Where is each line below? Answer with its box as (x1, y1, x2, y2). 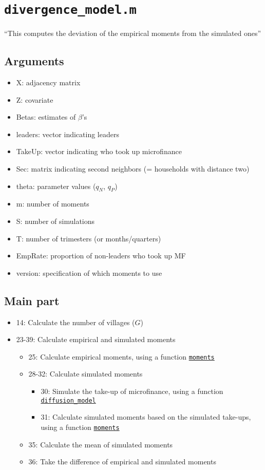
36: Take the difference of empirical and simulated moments (28, 456, 216, 467)
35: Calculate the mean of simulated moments (28, 439, 173, 449)
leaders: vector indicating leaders (16, 128, 119, 139)
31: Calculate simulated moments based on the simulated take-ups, (41, 411, 251, 422)
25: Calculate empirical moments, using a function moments (28, 351, 215, 362)
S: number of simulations (16, 216, 95, 226)
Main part (4, 292, 60, 308)
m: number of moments (16, 198, 89, 209)
